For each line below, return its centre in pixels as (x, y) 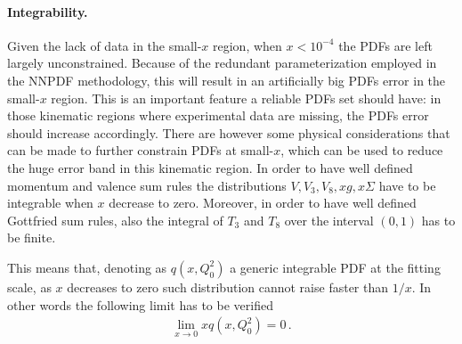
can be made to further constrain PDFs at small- (141, 150)
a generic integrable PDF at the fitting (335, 267)
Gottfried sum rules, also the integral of (115, 220)
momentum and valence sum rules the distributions (147, 185)
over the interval (329, 220)
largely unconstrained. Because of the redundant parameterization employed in (222, 63)
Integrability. (48, 11)
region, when (247, 45)
